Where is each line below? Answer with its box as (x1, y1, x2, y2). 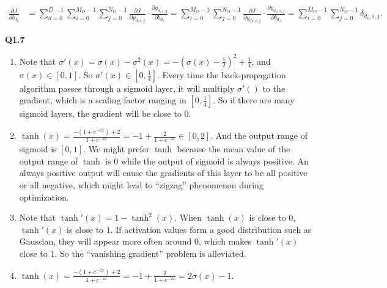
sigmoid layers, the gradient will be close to (19, 107, 182, 120)
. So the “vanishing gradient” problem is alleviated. (54, 247, 246, 260)
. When (174, 211, 202, 224)
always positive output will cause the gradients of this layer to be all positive (19, 166, 308, 179)
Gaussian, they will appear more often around (19, 235, 192, 248)
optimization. (19, 190, 69, 203)
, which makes (199, 235, 252, 248)
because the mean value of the (177, 142, 290, 155)
